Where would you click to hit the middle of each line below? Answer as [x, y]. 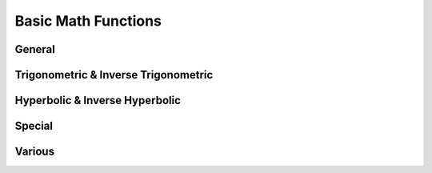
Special [34, 126]
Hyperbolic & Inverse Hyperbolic [98, 101]
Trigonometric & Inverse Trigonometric [114, 75]
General [35, 49]
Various [35, 152]
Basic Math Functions [88, 21]
